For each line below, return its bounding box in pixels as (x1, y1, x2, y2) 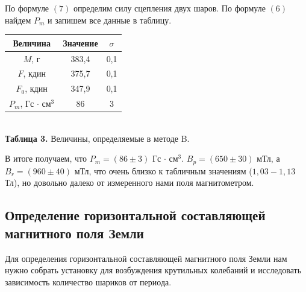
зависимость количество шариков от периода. (5, 275, 172, 288)
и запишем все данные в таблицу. (48, 13, 172, 26)
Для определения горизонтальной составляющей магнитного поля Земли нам (5, 252, 287, 264)
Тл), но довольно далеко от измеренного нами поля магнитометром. (5, 176, 254, 189)
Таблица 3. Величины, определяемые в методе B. (5, 132, 190, 144)
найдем (5, 13, 31, 26)
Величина (13, 36, 51, 49)
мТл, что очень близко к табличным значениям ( (74, 164, 252, 177)
